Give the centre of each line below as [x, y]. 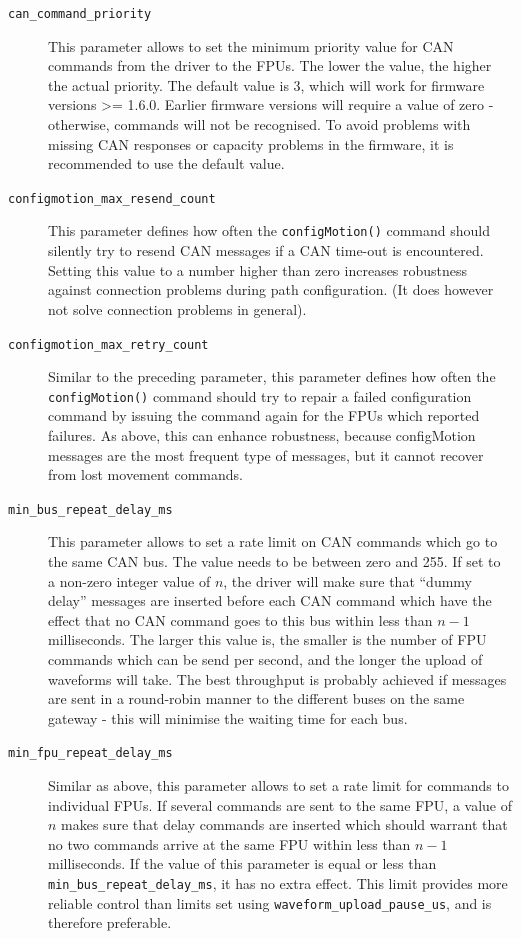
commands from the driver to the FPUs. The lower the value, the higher [270, 65]
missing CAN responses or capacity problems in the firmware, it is [251, 143]
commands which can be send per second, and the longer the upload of [265, 659]
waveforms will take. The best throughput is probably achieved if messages [277, 678]
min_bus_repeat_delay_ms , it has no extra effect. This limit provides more [278, 883]
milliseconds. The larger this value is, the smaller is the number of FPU [267, 639]
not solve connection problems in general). [177, 308]
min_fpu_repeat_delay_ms [90, 753]
